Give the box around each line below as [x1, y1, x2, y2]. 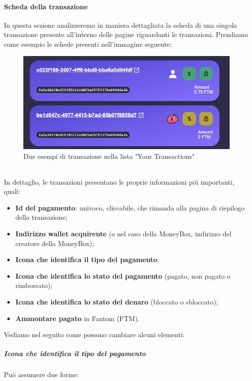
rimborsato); [15, 280, 53, 290]
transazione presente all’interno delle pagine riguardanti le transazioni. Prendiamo [4, 29, 249, 39]
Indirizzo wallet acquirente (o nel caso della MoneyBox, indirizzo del [15, 229, 232, 239]
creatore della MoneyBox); [15, 238, 94, 248]
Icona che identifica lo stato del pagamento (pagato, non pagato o [15, 270, 231, 281]
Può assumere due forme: [4, 369, 79, 380]
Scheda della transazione [4, 1, 88, 11]
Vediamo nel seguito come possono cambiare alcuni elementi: [4, 329, 185, 340]
